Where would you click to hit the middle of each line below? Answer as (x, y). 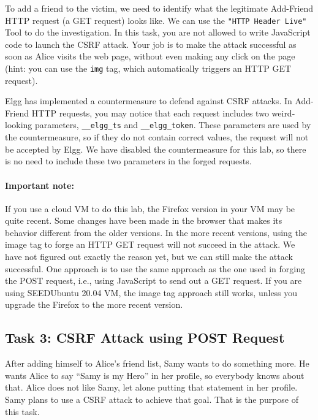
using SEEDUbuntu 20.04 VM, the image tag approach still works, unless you (151, 292)
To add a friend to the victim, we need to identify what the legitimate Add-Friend (159, 8)
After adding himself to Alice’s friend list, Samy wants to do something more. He (157, 363)
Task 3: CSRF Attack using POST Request (145, 338)
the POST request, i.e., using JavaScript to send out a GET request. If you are (153, 281)
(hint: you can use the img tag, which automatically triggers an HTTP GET (148, 68)
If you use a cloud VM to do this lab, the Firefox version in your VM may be (150, 208)
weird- (283, 113)
